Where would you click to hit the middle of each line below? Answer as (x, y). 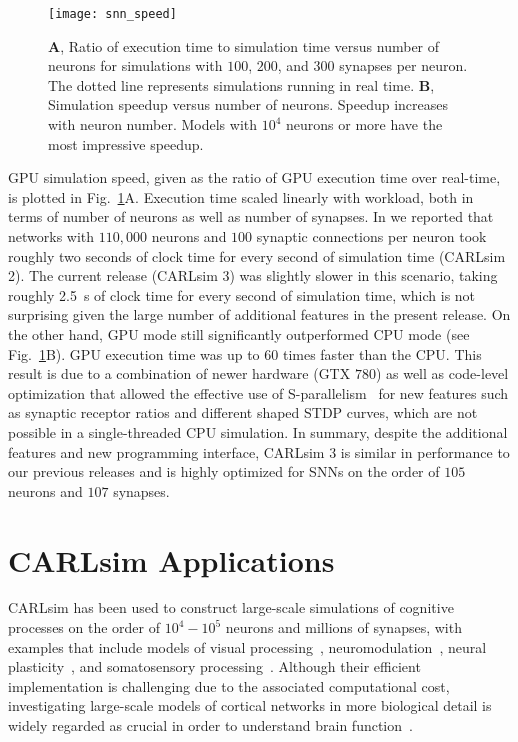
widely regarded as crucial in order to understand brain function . (210, 725)
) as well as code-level (442, 373)
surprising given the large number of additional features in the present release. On (259, 314)
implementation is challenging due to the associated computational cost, (229, 685)
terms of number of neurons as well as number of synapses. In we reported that (251, 216)
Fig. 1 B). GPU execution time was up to (134, 353)
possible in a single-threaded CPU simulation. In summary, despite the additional (258, 431)
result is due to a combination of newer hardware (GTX (179, 373)
